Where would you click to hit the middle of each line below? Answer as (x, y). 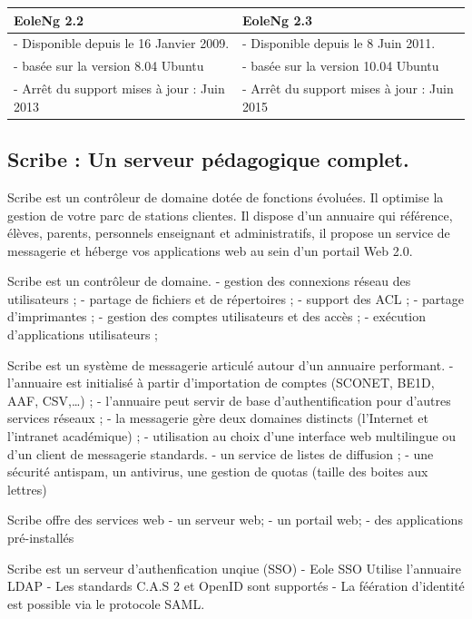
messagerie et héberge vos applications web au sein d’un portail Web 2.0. (210, 250)
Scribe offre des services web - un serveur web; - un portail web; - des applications (235, 520)
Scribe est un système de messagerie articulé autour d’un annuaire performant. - (231, 364)
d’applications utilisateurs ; (83, 334)
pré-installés (41, 538)
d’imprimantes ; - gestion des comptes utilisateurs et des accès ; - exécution (217, 316)
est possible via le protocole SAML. (106, 603)
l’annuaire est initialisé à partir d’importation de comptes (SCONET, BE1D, (221, 383)
